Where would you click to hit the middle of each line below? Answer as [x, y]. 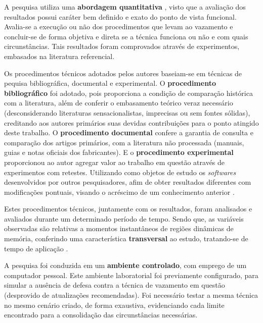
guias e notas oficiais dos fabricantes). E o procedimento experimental [119, 152]
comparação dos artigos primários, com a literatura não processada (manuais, [124, 142]
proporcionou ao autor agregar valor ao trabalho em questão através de [115, 162]
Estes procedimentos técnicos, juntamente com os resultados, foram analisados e [128, 209]
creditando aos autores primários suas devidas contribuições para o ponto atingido [131, 122]
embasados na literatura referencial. [59, 56]
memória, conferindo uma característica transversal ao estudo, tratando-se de [126, 238]
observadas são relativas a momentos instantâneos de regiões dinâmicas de [119, 228]
